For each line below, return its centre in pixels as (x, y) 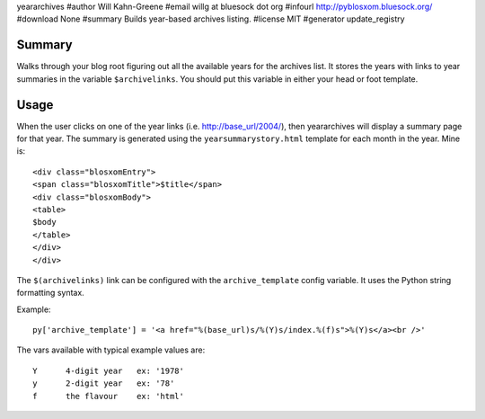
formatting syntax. (50, 293)
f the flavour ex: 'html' (108, 396)
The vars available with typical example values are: (111, 350)
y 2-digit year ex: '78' (104, 383)
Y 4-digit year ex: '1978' (108, 370)
